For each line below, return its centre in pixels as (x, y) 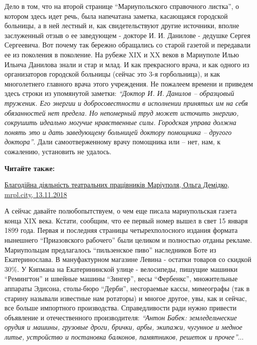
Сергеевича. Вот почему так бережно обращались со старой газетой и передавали (128, 45)
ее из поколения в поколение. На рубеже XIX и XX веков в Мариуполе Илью (122, 54)
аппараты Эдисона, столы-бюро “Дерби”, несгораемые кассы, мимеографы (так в (127, 288)
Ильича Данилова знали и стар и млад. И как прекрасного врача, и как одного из (127, 64)
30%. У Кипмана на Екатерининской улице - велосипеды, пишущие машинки (121, 269)
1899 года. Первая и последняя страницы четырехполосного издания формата (121, 230)
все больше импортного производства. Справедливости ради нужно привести (121, 308)
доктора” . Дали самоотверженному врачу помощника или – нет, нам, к (112, 142)
